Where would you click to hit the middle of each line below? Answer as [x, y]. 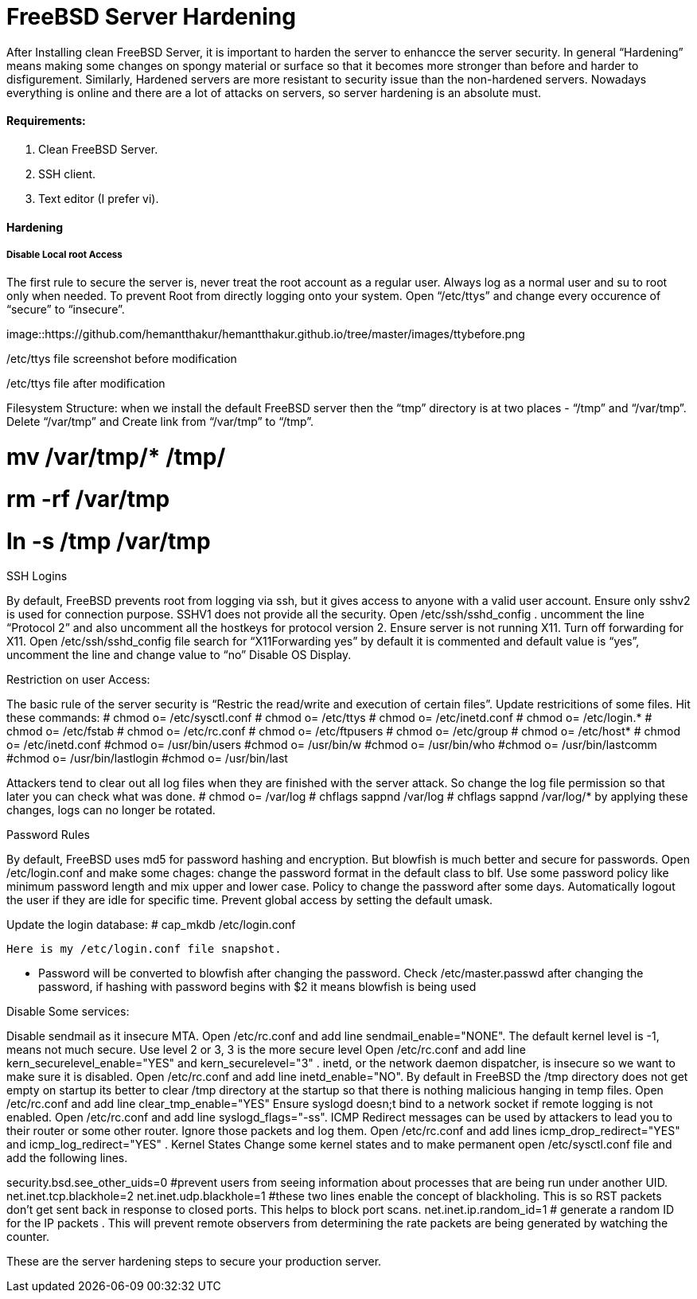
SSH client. [67, 174]
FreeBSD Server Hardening [151, 17]
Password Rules [48, 835]
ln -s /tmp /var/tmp [109, 541]
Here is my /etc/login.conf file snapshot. [144, 949]
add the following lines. [67, 1158]
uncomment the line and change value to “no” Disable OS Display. [179, 655]
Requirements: [46, 121]
